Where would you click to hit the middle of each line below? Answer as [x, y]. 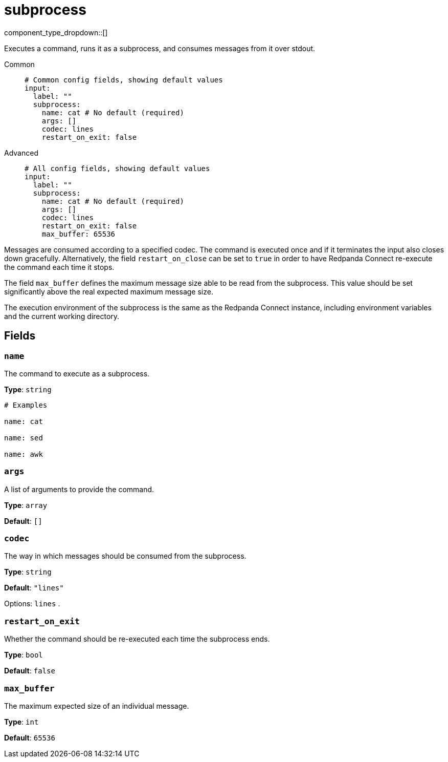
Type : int [21, 722]
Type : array [26, 505]
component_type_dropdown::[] [56, 32]
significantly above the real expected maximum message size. [109, 291]
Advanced [21, 153]
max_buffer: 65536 [79, 234]
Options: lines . [32, 604]
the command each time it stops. [59, 267]
